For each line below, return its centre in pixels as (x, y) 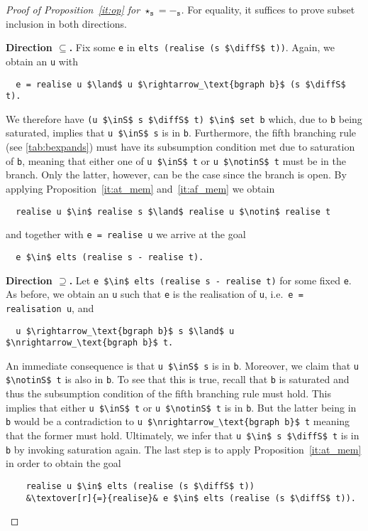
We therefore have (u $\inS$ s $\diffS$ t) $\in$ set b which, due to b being (184, 118)
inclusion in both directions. (66, 23)
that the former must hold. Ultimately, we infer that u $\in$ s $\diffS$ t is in (183, 435)
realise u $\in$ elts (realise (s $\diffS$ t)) (140, 486)
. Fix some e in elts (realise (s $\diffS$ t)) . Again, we (202, 47)
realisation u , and (50, 307)
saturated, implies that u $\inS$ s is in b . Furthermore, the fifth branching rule (181, 133)
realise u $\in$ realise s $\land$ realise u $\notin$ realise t (173, 211)
